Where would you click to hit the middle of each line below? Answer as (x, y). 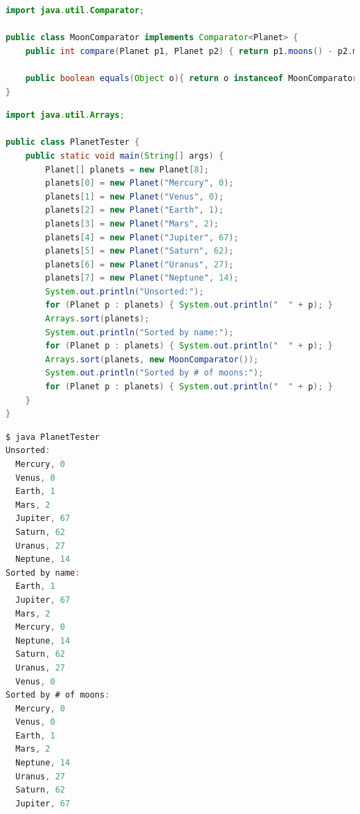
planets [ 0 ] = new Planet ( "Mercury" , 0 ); (139, 183)
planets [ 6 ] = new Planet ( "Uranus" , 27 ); (139, 264)
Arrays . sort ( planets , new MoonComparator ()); (152, 359)
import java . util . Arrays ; (65, 115)
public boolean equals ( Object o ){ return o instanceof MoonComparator (191, 78)
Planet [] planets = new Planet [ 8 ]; (127, 169)
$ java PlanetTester (53, 437)
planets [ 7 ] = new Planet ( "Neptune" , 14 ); (142, 278)
